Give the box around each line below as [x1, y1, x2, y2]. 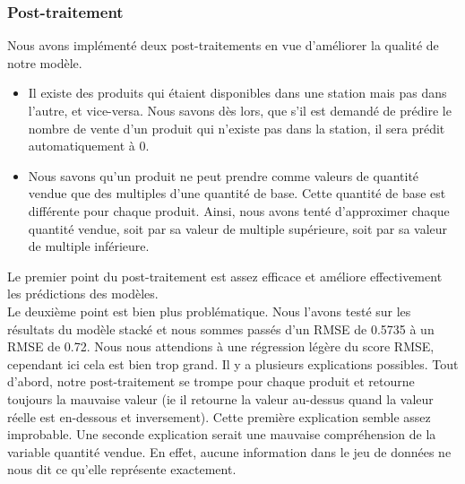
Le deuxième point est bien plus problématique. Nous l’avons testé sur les [7, 301, 411, 320]
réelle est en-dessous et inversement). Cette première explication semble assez [7, 407, 431, 426]
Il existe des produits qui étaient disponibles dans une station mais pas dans [28, 83, 447, 102]
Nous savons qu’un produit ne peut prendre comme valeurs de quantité [28, 166, 419, 185]
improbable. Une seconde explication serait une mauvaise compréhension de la [7, 425, 436, 444]
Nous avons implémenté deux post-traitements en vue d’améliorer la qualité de [7, 36, 439, 55]
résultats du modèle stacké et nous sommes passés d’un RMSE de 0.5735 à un [7, 319, 435, 338]
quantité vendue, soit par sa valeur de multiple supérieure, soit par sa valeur [28, 219, 448, 238]
